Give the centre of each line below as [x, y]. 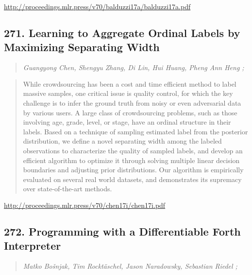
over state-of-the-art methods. [67, 189]
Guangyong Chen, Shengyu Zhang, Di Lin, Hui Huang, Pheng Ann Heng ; [134, 67]
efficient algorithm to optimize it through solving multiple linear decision [131, 160]
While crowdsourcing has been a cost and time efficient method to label [130, 83]
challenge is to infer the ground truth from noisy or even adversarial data [132, 102]
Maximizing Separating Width [82, 47]
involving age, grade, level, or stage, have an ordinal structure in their [127, 122]
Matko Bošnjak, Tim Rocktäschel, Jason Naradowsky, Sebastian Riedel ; [130, 266]
